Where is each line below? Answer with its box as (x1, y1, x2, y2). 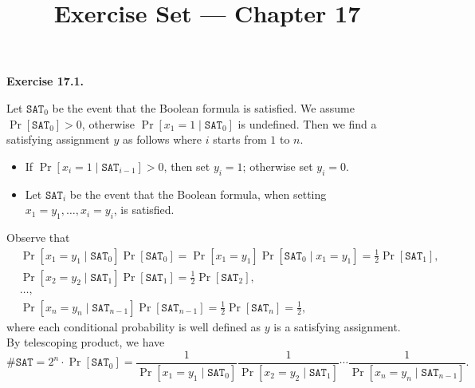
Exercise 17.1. (6, 73, 84, 89)
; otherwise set (242, 157, 313, 174)
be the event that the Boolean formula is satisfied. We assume (52, 99, 355, 116)
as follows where (123, 131, 202, 148)
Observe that (6, 228, 70, 245)
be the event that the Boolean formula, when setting (69, 185, 327, 202)
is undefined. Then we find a (237, 115, 377, 132)
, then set (163, 157, 210, 174)
